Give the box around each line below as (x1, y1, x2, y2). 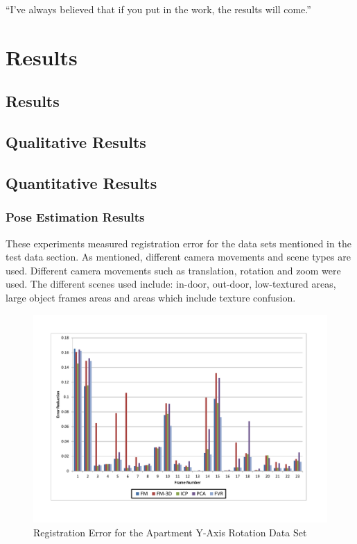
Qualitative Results (6, 131, 146, 153)
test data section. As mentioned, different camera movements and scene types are (6, 249, 351, 264)
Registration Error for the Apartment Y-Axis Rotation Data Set (33, 525, 307, 539)
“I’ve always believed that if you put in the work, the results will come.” (6, 2, 311, 16)
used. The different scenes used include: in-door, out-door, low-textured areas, (6, 277, 336, 291)
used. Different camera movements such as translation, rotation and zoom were (6, 263, 341, 277)
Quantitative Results (6, 172, 157, 193)
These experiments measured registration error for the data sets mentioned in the (6, 236, 351, 250)
